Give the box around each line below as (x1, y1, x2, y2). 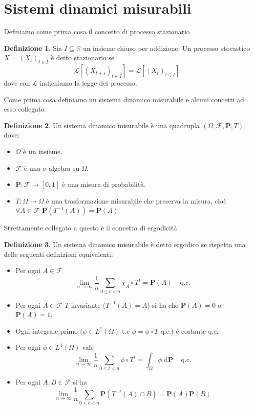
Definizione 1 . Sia (4, 43, 62, 53)
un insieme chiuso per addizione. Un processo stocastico (83, 43, 250, 53)
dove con (4, 78, 30, 88)
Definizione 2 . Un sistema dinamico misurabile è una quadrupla (4, 120, 200, 130)
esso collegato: (4, 104, 46, 114)
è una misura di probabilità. (62, 179, 146, 189)
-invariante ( (68, 299, 106, 310)
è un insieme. (23, 146, 63, 157)
